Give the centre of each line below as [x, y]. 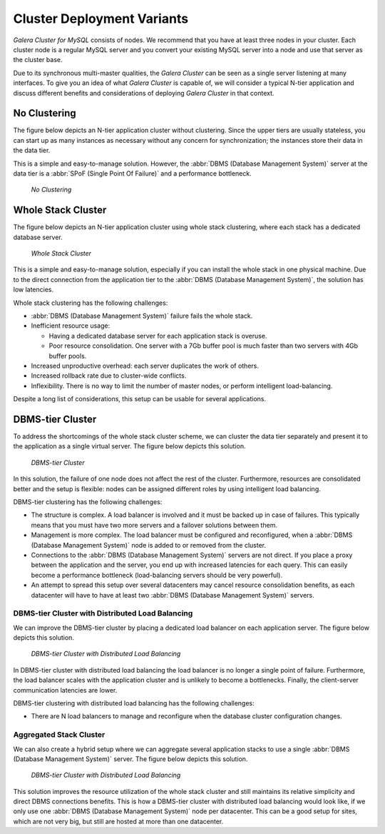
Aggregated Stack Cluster [59, 735]
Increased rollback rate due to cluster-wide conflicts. [109, 376]
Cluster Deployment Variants [101, 19]
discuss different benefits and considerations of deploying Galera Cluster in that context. [144, 93]
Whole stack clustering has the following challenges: [91, 303]
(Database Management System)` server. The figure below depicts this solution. [130, 759]
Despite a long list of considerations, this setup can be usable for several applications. [140, 399]
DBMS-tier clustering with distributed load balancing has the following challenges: [134, 703]
